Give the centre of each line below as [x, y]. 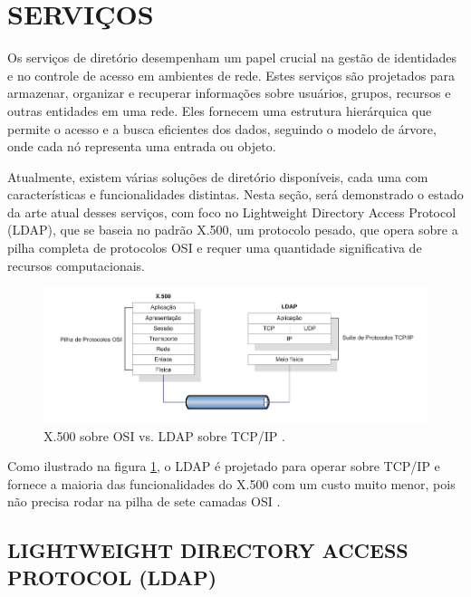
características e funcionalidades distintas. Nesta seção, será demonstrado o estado [235, 194]
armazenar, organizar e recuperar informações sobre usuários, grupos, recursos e [229, 93]
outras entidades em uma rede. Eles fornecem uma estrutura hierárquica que [220, 110]
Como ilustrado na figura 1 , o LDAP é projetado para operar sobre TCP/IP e [224, 466]
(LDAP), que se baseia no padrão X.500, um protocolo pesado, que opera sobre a [233, 230]
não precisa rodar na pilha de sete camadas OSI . [144, 501]
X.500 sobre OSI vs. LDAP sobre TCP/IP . [164, 435]
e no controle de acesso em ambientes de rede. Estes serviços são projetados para [231, 75]
